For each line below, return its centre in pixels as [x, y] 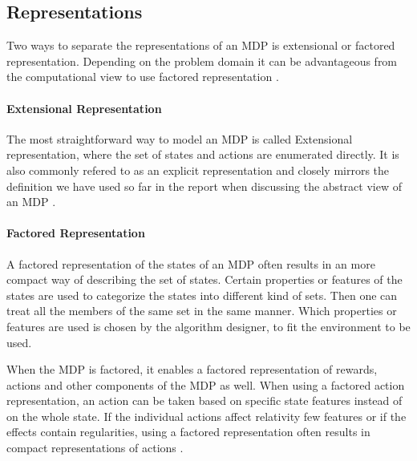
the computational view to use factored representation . [143, 77]
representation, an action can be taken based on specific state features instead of [204, 400]
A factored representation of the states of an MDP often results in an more [191, 263]
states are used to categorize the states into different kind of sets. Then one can [202, 295]
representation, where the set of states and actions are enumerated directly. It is [203, 154]
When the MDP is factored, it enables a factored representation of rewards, [192, 369]
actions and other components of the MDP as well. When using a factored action [206, 384]
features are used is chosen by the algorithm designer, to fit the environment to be [208, 326]
